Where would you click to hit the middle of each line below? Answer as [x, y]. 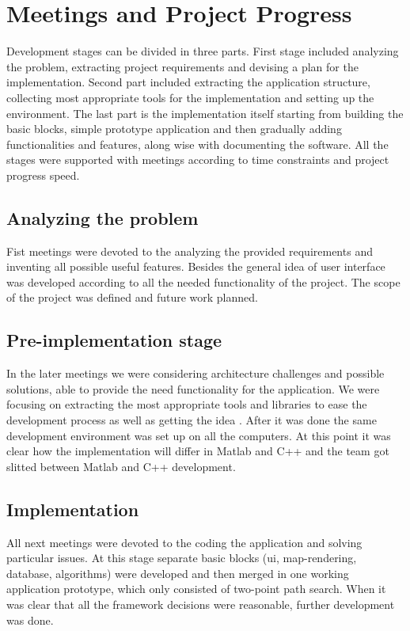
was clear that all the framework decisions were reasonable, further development [201, 604]
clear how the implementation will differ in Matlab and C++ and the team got [198, 451]
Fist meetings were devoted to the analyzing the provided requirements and [190, 251]
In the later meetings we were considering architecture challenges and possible [196, 373]
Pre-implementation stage [114, 340]
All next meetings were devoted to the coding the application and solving [184, 542]
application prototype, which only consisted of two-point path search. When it [196, 589]
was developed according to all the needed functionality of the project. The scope [203, 281]
